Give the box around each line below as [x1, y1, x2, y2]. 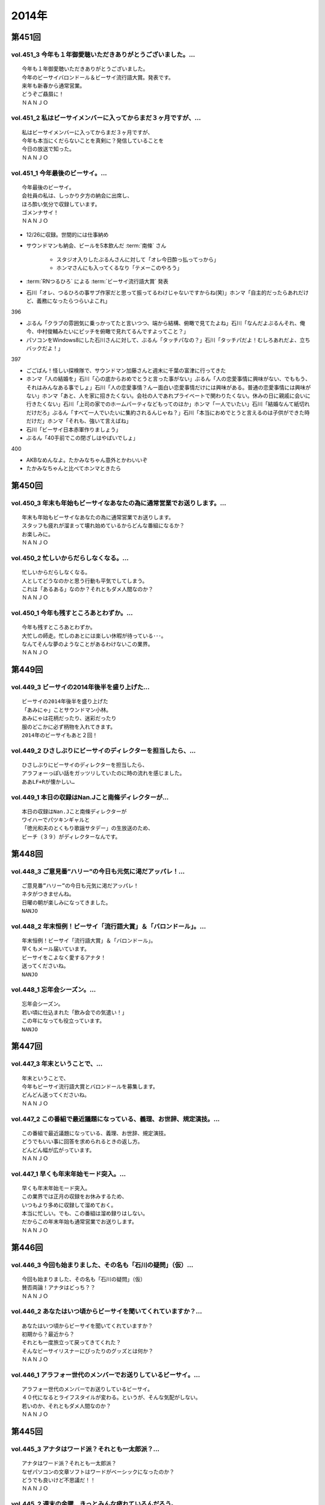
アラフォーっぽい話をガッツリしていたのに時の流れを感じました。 [22, 770, 185, 777]
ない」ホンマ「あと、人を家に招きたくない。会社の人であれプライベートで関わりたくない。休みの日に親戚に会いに [26, 392, 311, 399]
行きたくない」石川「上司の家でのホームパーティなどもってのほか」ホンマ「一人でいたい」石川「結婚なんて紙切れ [26, 400, 310, 408]
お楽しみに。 [22, 530, 54, 538]
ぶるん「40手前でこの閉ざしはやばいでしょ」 [26, 434, 138, 441]
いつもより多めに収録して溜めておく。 [22, 1202, 117, 1208]
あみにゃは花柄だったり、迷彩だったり [22, 715, 117, 722]
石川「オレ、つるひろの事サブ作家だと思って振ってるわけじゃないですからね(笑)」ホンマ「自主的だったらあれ [26, 289, 299, 296]
